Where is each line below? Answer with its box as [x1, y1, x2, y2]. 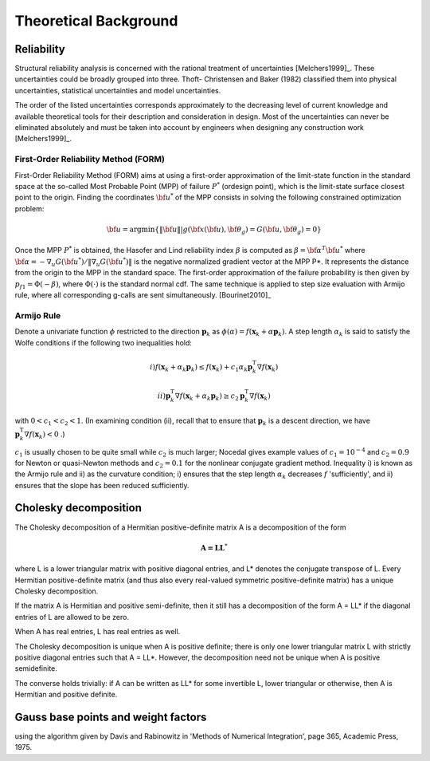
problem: [14, 203, 45, 213]
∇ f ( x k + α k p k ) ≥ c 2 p [174, 391, 245, 402]
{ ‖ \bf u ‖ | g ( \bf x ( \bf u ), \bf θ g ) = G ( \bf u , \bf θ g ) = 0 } [154, 224, 322, 235]
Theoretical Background [14, 12, 178, 30]
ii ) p [157, 391, 171, 400]
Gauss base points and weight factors [14, 710, 207, 724]
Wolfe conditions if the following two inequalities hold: [14, 337, 193, 347]
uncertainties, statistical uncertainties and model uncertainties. [14, 85, 221, 95]
